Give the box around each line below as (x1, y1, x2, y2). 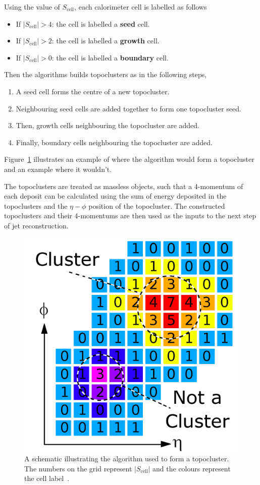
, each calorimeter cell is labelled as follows (74, 2, 207, 12)
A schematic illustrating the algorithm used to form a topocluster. (24, 453, 229, 464)
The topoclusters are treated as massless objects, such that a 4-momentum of (4, 180, 243, 191)
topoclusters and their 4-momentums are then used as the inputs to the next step (4, 210, 256, 221)
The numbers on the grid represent (24, 463, 132, 473)
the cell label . (24, 473, 70, 483)
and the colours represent (152, 463, 231, 473)
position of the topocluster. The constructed (88, 200, 225, 211)
